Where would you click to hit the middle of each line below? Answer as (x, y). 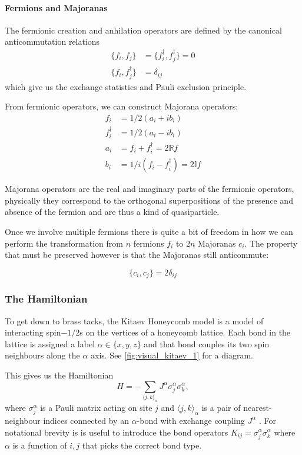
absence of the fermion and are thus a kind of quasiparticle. (112, 212)
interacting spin (33, 332)
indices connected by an (86, 420)
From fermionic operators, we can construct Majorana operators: (122, 106)
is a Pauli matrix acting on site (96, 407)
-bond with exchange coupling (191, 420)
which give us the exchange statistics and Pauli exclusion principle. (126, 86)
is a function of (40, 445)
